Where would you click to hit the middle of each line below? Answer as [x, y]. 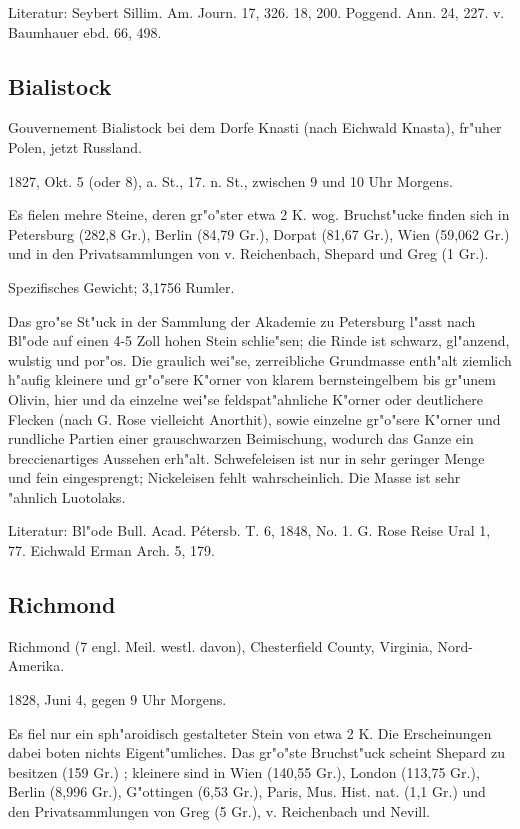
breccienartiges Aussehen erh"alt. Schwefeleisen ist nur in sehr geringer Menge [246, 457]
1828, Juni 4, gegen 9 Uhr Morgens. [117, 699]
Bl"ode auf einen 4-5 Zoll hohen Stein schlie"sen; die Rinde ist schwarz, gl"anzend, [259, 340]
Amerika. [36, 665]
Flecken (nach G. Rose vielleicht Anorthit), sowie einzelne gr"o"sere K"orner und [254, 418]
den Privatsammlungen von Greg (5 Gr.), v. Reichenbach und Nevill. [219, 811]
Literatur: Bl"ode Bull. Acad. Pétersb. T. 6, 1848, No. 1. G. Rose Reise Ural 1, [249, 530]
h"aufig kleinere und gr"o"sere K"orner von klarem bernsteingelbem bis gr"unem [252, 379]
